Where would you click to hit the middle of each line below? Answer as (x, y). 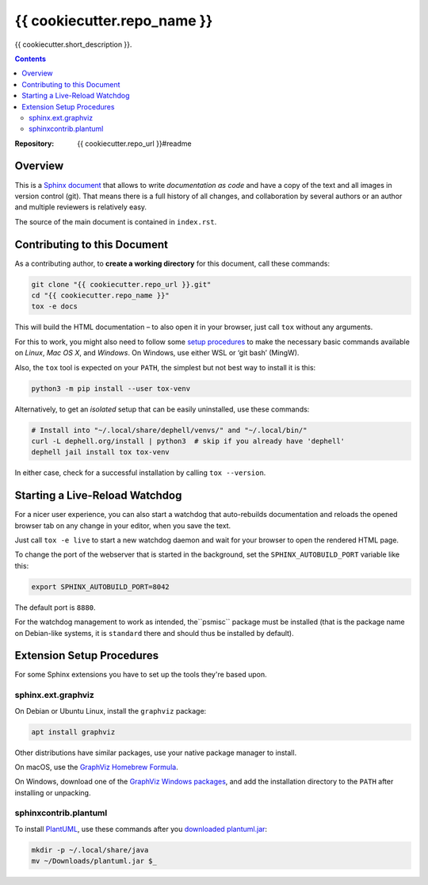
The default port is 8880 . (55, 607)
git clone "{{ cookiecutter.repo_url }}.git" (121, 284)
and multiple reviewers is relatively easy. (80, 207)
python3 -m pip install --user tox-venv (111, 388)
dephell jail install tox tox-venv (100, 452)
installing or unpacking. (53, 792)
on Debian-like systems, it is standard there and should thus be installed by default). (154, 633)
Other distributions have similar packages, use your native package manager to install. (156, 753)
